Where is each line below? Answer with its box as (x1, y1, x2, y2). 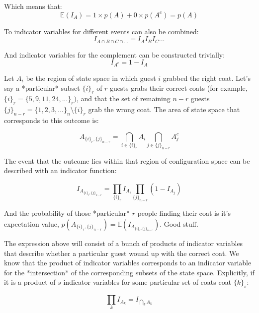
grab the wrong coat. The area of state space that (88, 104, 240, 115)
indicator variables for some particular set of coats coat (63, 277, 232, 287)
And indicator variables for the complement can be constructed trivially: (4, 49, 225, 60)
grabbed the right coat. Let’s (163, 72, 251, 83)
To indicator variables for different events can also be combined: (4, 26, 199, 36)
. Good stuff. (160, 218, 198, 229)
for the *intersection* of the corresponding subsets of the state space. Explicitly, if (4, 267, 255, 277)
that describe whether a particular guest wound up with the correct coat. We (4, 248, 239, 258)
